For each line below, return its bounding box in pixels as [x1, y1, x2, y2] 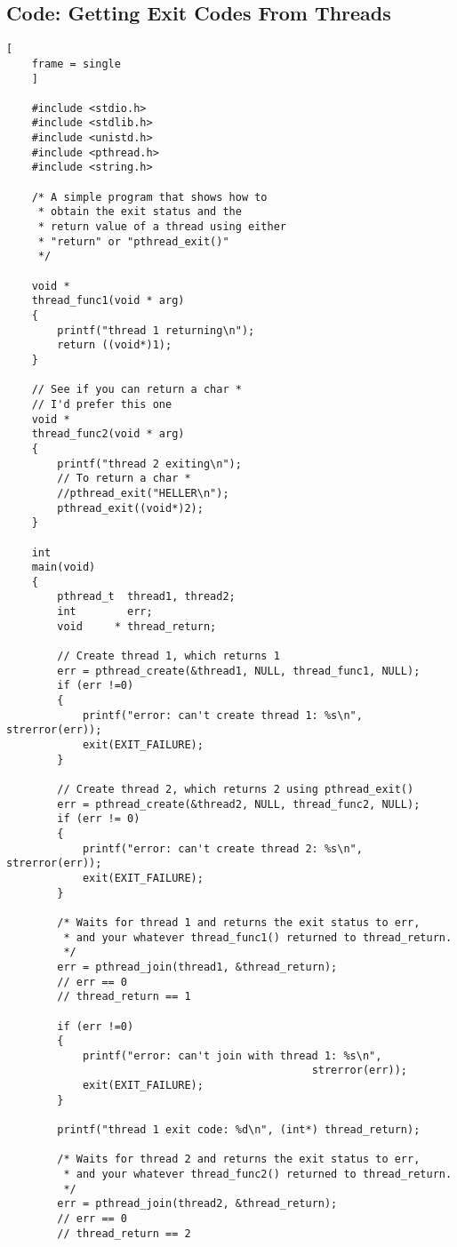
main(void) [31, 561, 96, 574]
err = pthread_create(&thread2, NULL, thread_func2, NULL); [57, 797, 421, 811]
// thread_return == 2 [57, 1227, 191, 1240]
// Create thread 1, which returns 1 [57, 650, 280, 663]
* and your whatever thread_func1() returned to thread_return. [63, 931, 453, 944]
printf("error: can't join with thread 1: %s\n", [82, 1049, 382, 1062]
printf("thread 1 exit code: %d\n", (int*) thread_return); [57, 1123, 421, 1137]
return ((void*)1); [57, 339, 172, 352]
